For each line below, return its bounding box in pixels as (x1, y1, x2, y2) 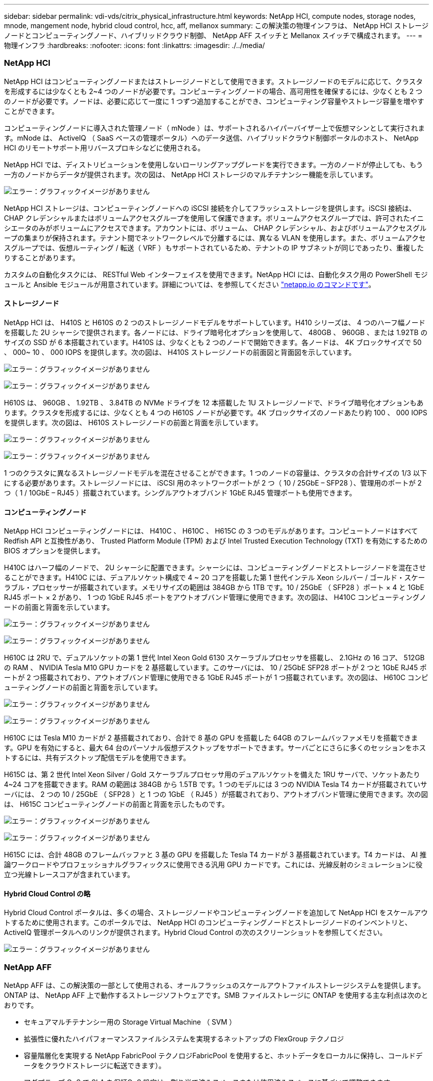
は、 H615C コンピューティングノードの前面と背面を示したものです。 (4, 800, 229, 809)
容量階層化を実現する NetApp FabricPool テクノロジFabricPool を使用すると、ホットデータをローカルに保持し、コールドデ (24, 1051, 423, 1060)
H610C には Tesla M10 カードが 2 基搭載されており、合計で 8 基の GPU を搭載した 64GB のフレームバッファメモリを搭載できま (4, 734, 418, 742)
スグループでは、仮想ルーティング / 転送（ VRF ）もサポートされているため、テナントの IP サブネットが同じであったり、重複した (4, 243, 424, 252)
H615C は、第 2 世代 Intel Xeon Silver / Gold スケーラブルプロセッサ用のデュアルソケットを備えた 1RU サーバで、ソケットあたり (4, 770, 420, 779)
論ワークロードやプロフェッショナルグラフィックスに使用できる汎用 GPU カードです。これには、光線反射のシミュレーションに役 (4, 860, 423, 869)
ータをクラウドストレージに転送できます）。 (24, 1061, 166, 1070)
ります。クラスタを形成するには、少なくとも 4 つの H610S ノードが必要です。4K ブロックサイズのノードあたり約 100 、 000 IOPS (4, 408, 428, 417)
